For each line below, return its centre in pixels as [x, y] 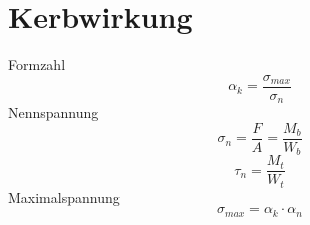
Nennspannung [53, 112]
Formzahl [37, 64]
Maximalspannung [64, 196]
